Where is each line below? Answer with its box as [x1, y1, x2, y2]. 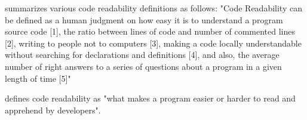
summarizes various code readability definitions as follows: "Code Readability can [5, 2, 302, 14]
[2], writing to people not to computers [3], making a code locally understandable [5, 36, 302, 49]
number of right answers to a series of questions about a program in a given [5, 60, 282, 72]
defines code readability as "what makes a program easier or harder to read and [5, 92, 296, 104]
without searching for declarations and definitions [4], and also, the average [5, 48, 280, 61]
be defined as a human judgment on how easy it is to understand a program [5, 13, 283, 26]
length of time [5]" [5, 72, 71, 84]
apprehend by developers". [5, 103, 101, 116]
